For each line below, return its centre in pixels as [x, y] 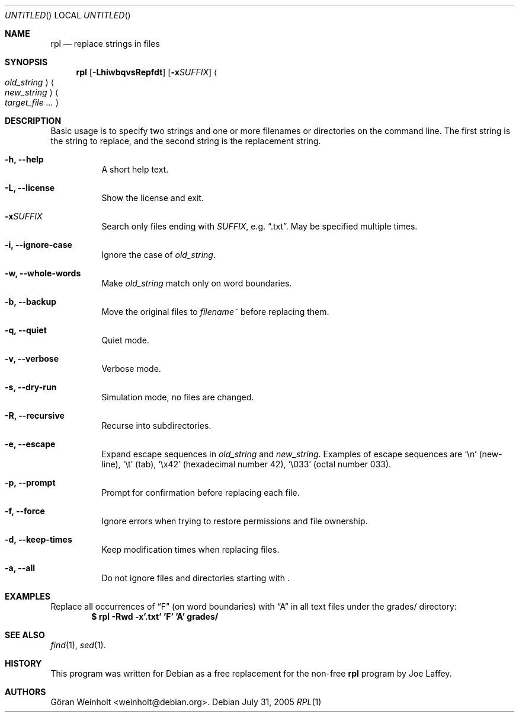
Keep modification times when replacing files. [190, 549]
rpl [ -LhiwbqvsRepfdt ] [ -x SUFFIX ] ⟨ [147, 72]
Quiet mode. [125, 340]
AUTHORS [25, 692]
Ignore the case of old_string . [158, 255]
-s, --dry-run [31, 387]
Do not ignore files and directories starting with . [196, 578]
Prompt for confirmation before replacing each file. [201, 493]
